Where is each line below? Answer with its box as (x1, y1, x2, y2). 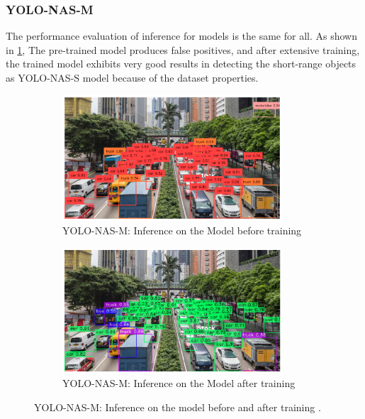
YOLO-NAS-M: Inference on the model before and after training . (34, 400, 321, 414)
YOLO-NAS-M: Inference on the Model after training (62, 376, 296, 391)
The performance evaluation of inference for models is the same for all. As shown (6, 28, 357, 43)
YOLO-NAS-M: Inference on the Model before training (62, 223, 302, 238)
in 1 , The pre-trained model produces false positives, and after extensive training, (6, 42, 360, 57)
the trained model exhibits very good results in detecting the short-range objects (6, 56, 356, 71)
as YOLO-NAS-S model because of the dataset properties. (6, 70, 259, 85)
